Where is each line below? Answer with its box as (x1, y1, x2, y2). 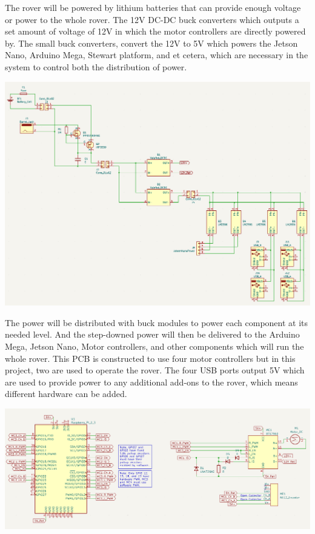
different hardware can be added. (5, 387, 127, 400)
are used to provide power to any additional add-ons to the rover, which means (5, 375, 298, 388)
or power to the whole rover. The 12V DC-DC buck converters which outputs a (5, 13, 299, 25)
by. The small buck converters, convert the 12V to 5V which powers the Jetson (5, 36, 298, 49)
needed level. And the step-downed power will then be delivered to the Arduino (5, 328, 300, 341)
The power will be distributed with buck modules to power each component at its (5, 316, 308, 329)
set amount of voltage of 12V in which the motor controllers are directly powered (5, 25, 306, 38)
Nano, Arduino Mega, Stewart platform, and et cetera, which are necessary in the (5, 48, 308, 61)
